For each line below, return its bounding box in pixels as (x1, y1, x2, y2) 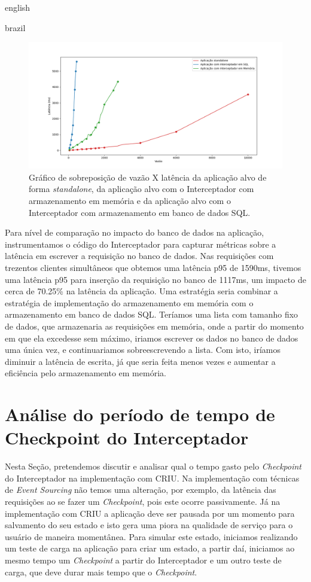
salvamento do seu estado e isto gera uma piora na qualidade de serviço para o (5, 519, 293, 531)
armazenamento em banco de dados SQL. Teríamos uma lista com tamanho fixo (5, 308, 298, 321)
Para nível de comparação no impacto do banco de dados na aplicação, (5, 226, 264, 239)
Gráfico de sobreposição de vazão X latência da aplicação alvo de (29, 170, 267, 183)
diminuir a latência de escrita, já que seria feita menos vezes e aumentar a (5, 355, 276, 367)
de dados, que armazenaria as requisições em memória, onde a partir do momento (5, 319, 304, 332)
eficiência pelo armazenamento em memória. (5, 367, 166, 379)
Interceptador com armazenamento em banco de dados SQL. (29, 206, 251, 218)
